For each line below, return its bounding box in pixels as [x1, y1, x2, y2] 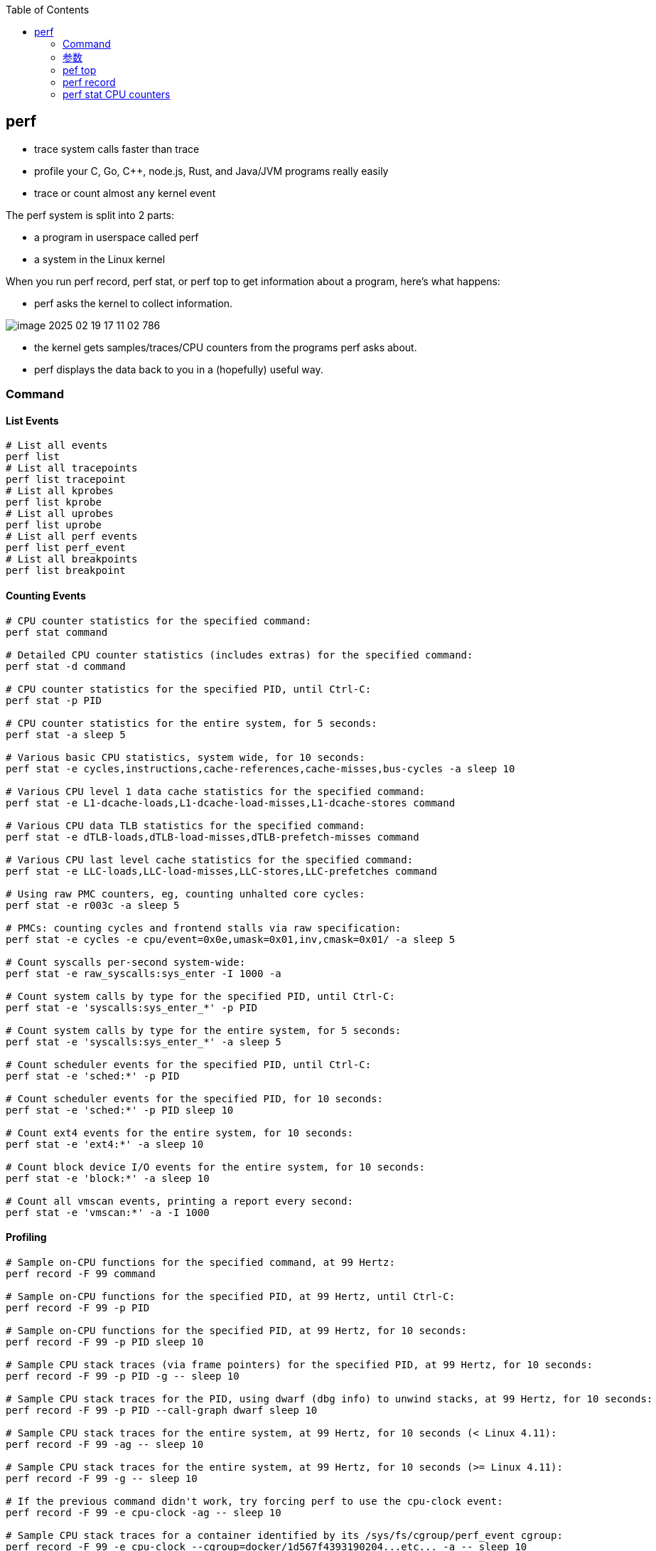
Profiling [6, 1231, 47, 1244]
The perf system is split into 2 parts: [6, 208, 175, 221]
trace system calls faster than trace [34, 142, 200, 155]
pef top [63, 64, 97, 76]
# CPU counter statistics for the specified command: [6, 614, 311, 627]
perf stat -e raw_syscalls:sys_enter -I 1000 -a [6, 967, 281, 979]
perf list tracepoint [6, 474, 126, 486]
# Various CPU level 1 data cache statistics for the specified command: [6, 785, 426, 797]
